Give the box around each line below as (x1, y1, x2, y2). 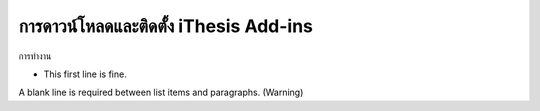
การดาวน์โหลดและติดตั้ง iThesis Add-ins (18, 15, 314, 37)
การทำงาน (18, 50, 52, 62)
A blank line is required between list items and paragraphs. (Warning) (18, 86, 304, 99)
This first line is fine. (43, 68, 127, 80)
